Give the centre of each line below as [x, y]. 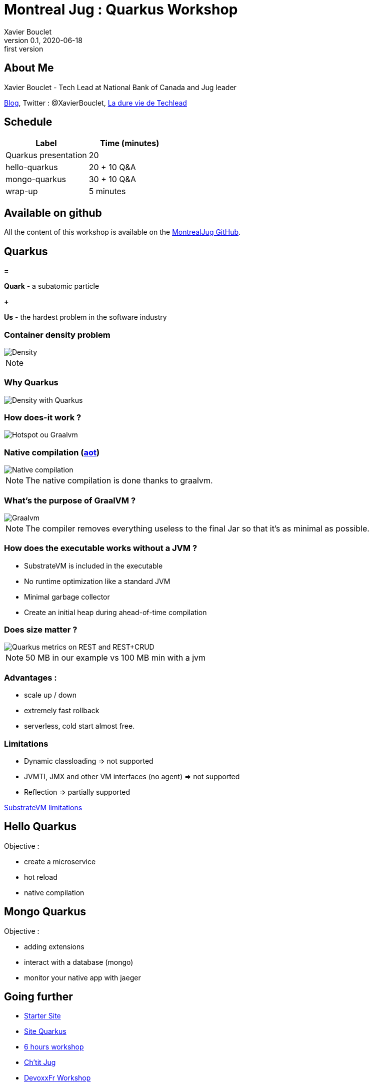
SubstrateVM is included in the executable [93, 566]
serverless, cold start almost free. [79, 726]
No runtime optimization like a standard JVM [97, 581]
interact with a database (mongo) [79, 962]
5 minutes [107, 191]
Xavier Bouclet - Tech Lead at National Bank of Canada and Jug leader [120, 87]
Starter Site [42, 1016]
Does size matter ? [41, 630]
